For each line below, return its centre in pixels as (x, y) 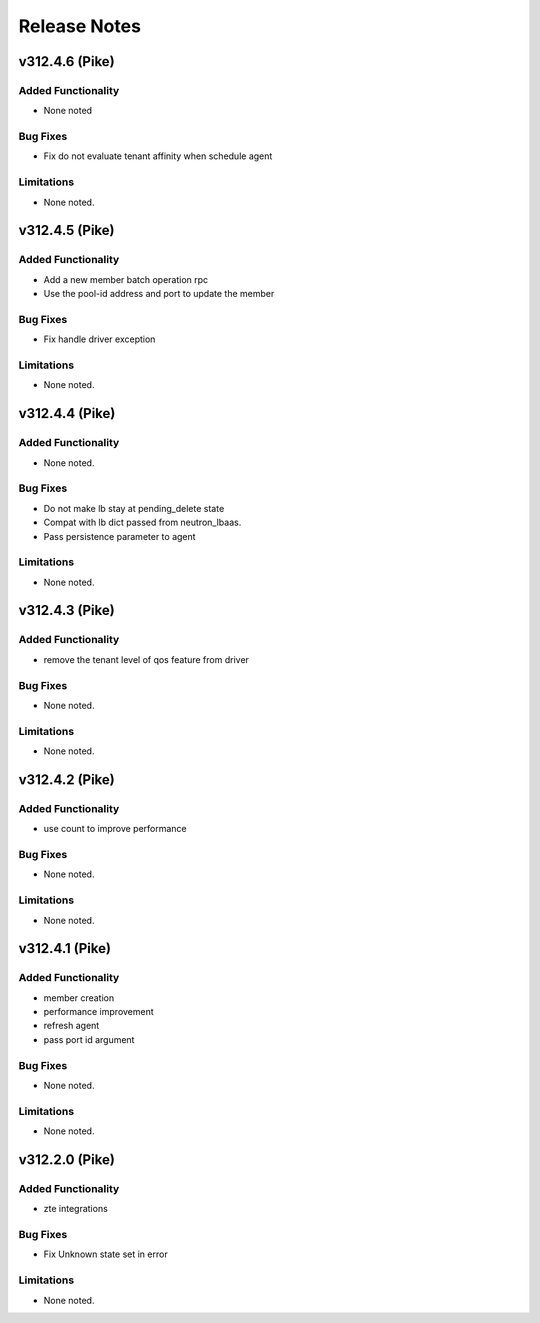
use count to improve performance (115, 829)
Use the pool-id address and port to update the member (159, 294)
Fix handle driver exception (99, 339)
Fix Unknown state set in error (106, 1254)
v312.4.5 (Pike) (66, 230)
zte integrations (76, 1209)
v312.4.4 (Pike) (67, 413)
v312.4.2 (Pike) (66, 779)
